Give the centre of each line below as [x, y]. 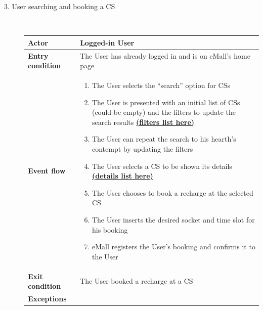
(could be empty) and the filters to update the [164, 112]
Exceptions [47, 298]
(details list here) [122, 176]
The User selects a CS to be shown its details [162, 166]
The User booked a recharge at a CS [137, 281]
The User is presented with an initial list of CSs [166, 102]
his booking [110, 229]
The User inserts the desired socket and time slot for [173, 219]
